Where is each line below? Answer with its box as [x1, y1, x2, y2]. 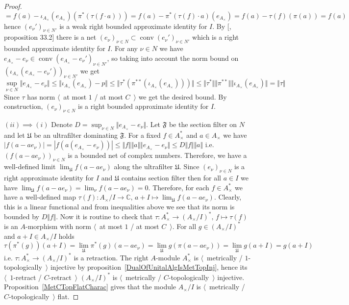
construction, [4, 101, 43, 111]
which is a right [192, 32, 239, 42]
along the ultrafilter [114, 161, 173, 172]
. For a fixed [124, 129, 161, 140]
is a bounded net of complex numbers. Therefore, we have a [68, 150, 247, 160]
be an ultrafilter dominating [34, 129, 118, 140]
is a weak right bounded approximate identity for [59, 21, 207, 31]
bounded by [4, 211, 39, 221]
